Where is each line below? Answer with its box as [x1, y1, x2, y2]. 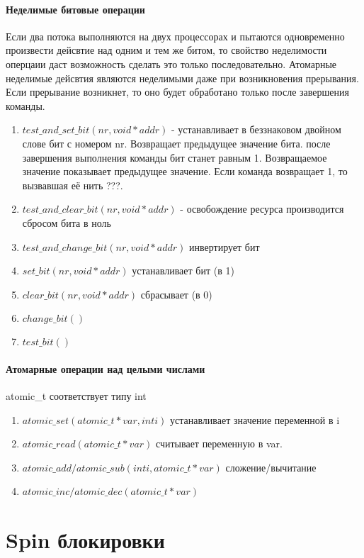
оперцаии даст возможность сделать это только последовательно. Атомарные [6, 56, 337, 71]
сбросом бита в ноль [22, 215, 111, 230]
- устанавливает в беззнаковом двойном [171, 122, 341, 137]
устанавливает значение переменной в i [170, 412, 340, 427]
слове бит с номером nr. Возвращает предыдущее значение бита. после [22, 135, 331, 150]
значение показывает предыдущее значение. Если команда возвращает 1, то [22, 164, 348, 179]
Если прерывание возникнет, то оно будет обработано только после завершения [6, 84, 349, 99]
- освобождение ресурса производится [180, 201, 344, 216]
